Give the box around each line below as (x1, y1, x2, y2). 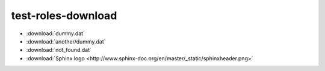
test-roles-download (11, 9, 117, 22)
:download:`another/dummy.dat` (26, 38, 106, 45)
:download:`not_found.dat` (26, 47, 91, 54)
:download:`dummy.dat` (26, 30, 85, 37)
